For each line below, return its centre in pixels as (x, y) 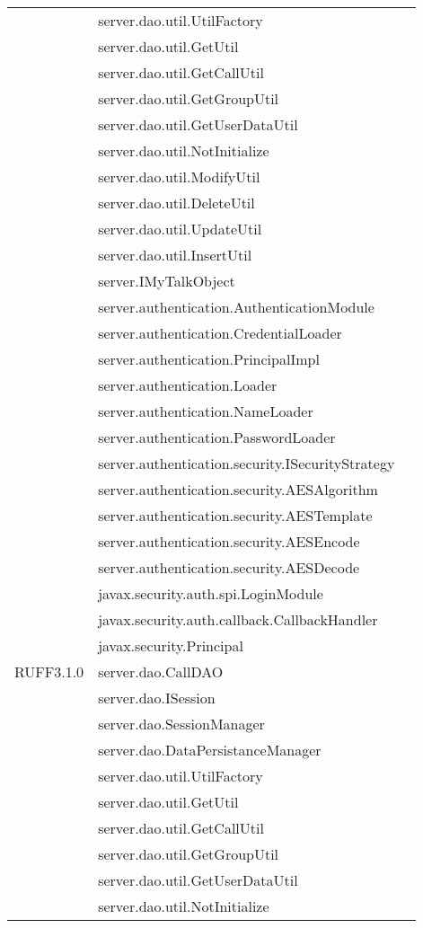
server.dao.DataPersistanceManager (210, 750)
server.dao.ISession (157, 698)
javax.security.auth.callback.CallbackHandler (238, 619)
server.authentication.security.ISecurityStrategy (247, 463)
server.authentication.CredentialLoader (220, 333)
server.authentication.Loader (188, 385)
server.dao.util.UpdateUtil (180, 229)
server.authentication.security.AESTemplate (235, 515)
